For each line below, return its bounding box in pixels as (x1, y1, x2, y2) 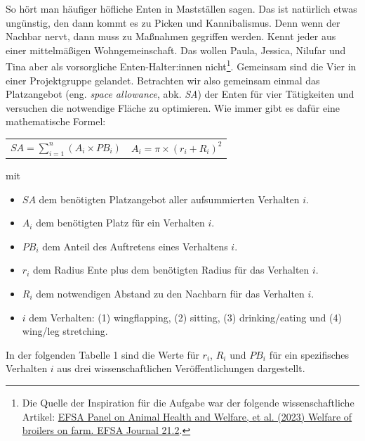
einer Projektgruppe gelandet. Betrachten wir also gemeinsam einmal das (6, 72, 320, 87)
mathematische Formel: (6, 114, 106, 129)
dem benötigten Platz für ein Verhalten (36, 215, 205, 230)
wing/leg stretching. (22, 324, 108, 338)
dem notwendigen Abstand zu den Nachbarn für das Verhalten (36, 286, 305, 301)
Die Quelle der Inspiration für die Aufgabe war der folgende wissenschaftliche (22, 395, 354, 409)
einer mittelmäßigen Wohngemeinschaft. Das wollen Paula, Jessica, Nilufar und (6, 42, 346, 57)
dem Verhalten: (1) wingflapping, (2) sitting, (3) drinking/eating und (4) (29, 309, 342, 324)
